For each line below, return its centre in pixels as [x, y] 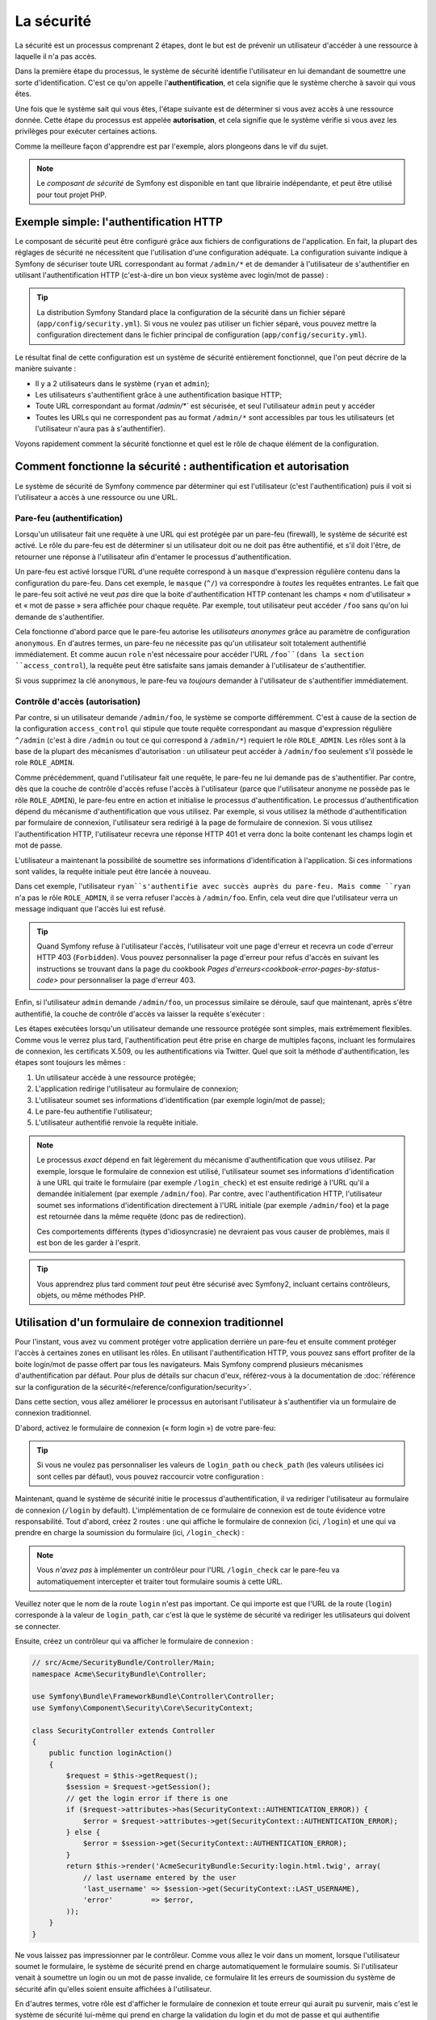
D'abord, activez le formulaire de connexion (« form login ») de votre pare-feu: [145, 1428]
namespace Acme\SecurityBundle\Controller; [119, 1674]
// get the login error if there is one [147, 1798]
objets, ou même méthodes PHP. [91, 1295]
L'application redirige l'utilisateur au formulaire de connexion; [137, 1089]
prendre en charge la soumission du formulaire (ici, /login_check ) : [130, 1533]
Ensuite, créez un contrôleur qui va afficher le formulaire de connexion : [134, 1641]
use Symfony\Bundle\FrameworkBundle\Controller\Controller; [153, 1696]
